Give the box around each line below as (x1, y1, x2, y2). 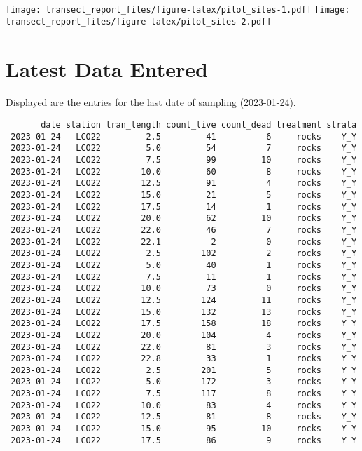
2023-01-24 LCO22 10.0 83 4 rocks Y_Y (11, 400, 357, 410)
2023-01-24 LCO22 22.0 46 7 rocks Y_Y (11, 224, 357, 235)
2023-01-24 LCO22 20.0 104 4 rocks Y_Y (11, 330, 357, 340)
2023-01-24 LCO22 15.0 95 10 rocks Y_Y (11, 424, 357, 434)
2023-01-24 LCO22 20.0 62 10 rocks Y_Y (11, 213, 357, 224)
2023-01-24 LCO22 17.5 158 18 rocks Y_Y (11, 318, 357, 329)
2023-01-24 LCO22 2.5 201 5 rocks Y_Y (11, 365, 357, 375)
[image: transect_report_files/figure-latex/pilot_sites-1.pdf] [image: (6, 5, 350, 15)
